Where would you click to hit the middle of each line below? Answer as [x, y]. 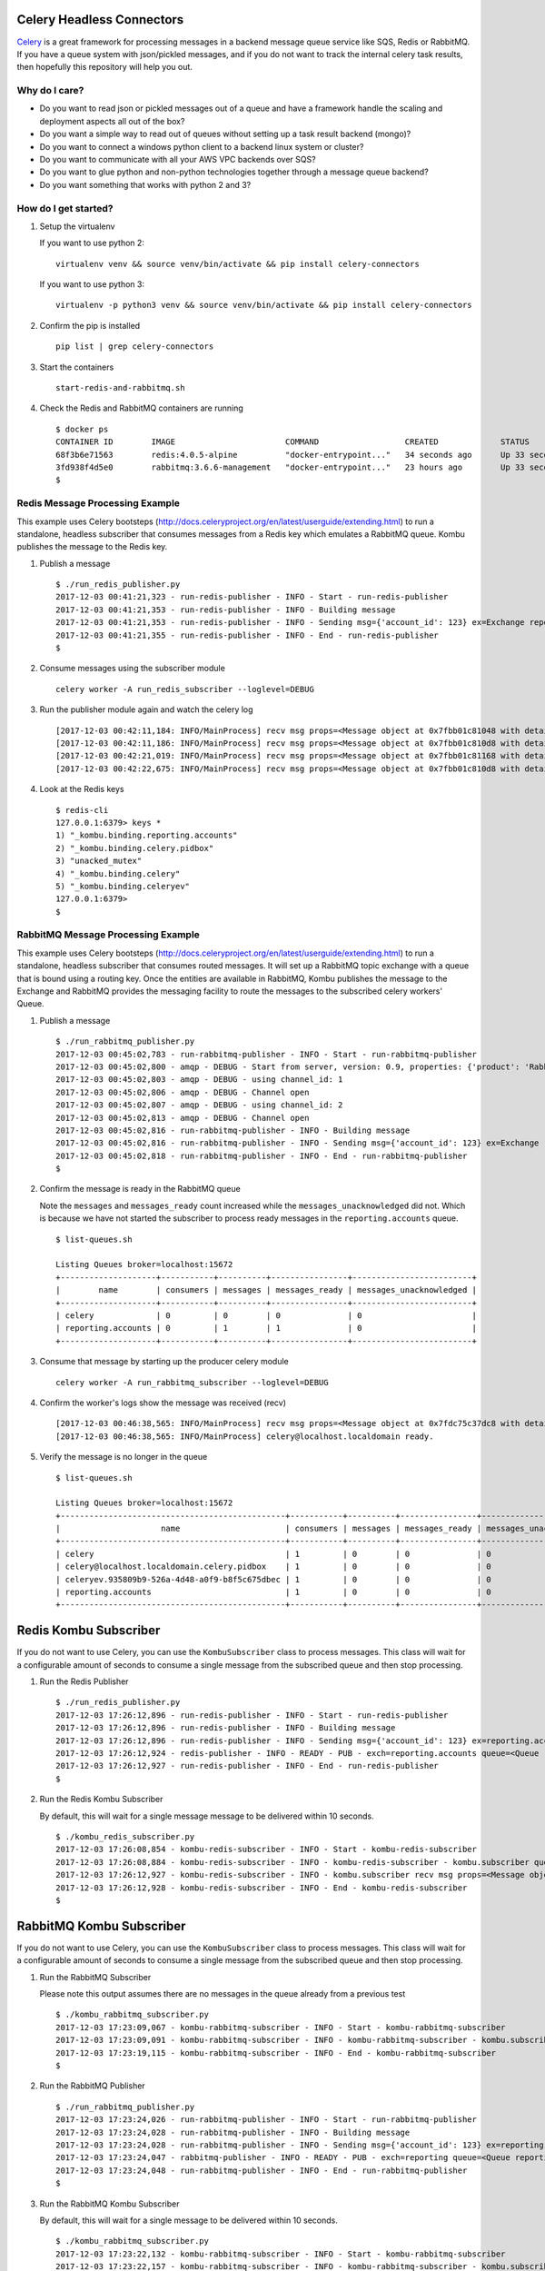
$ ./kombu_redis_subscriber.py [125, 1836]
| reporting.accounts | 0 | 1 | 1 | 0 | [266, 1328]
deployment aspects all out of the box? [112, 121]
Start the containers [77, 367]
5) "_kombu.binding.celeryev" [123, 886]
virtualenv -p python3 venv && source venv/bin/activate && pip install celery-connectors [264, 305]
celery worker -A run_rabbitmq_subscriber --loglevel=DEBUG [192, 1382]
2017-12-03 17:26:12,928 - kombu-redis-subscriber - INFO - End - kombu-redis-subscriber [262, 1888]
